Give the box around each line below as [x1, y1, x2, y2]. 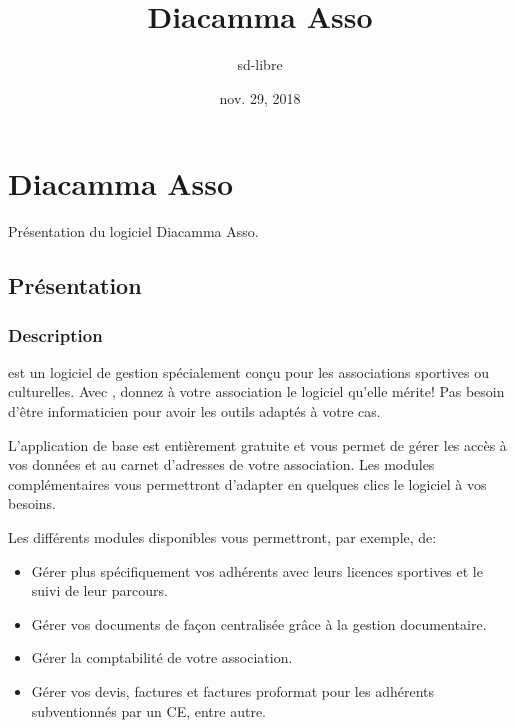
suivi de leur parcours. [31, 580, 168, 601]
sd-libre [237, 54, 283, 75]
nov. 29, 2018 [219, 87, 301, 108]
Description [8, 322, 103, 347]
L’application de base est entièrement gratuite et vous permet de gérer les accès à [8, 434, 507, 455]
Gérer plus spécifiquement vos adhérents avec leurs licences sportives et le [31, 560, 483, 581]
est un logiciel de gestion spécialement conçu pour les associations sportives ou [8, 361, 489, 382]
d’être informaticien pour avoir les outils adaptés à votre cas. [8, 401, 381, 422]
